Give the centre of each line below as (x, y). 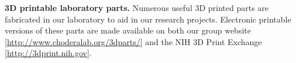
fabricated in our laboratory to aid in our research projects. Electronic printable (148, 19)
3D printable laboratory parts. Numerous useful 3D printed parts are (137, 8)
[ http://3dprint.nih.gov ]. (48, 53)
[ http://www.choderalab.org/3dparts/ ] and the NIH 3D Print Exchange (133, 41)
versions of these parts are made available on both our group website (128, 30)
